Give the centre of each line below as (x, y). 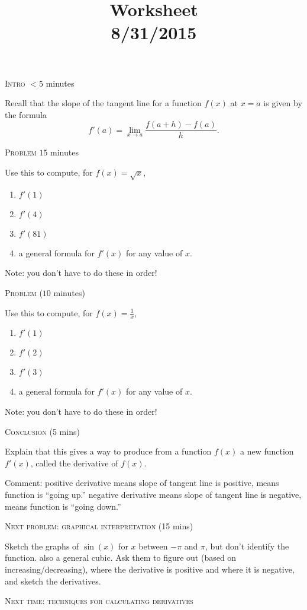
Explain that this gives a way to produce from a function (108, 451)
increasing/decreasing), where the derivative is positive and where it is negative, (150, 569)
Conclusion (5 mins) (42, 431)
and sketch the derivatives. (53, 581)
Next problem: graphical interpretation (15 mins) (99, 526)
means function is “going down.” (63, 506)
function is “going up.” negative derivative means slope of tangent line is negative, (153, 494)
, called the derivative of (74, 463)
